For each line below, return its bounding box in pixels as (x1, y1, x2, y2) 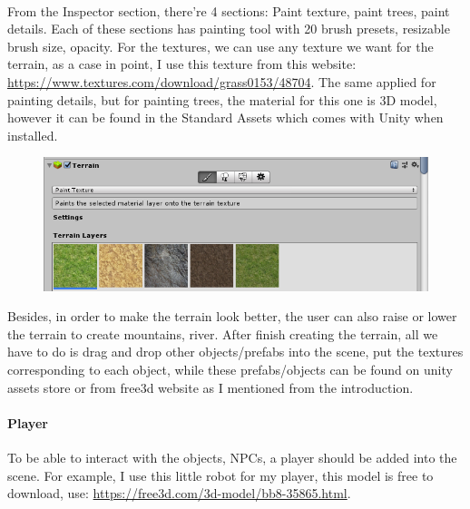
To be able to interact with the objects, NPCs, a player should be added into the (7, 448, 457, 467)
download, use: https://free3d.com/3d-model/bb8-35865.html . (7, 484, 351, 503)
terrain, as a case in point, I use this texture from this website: (7, 54, 357, 73)
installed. (7, 125, 58, 144)
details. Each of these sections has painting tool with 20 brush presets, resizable (7, 19, 450, 38)
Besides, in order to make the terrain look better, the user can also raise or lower (7, 307, 457, 326)
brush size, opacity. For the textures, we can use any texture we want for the (7, 36, 434, 55)
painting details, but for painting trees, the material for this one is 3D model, (7, 90, 437, 109)
